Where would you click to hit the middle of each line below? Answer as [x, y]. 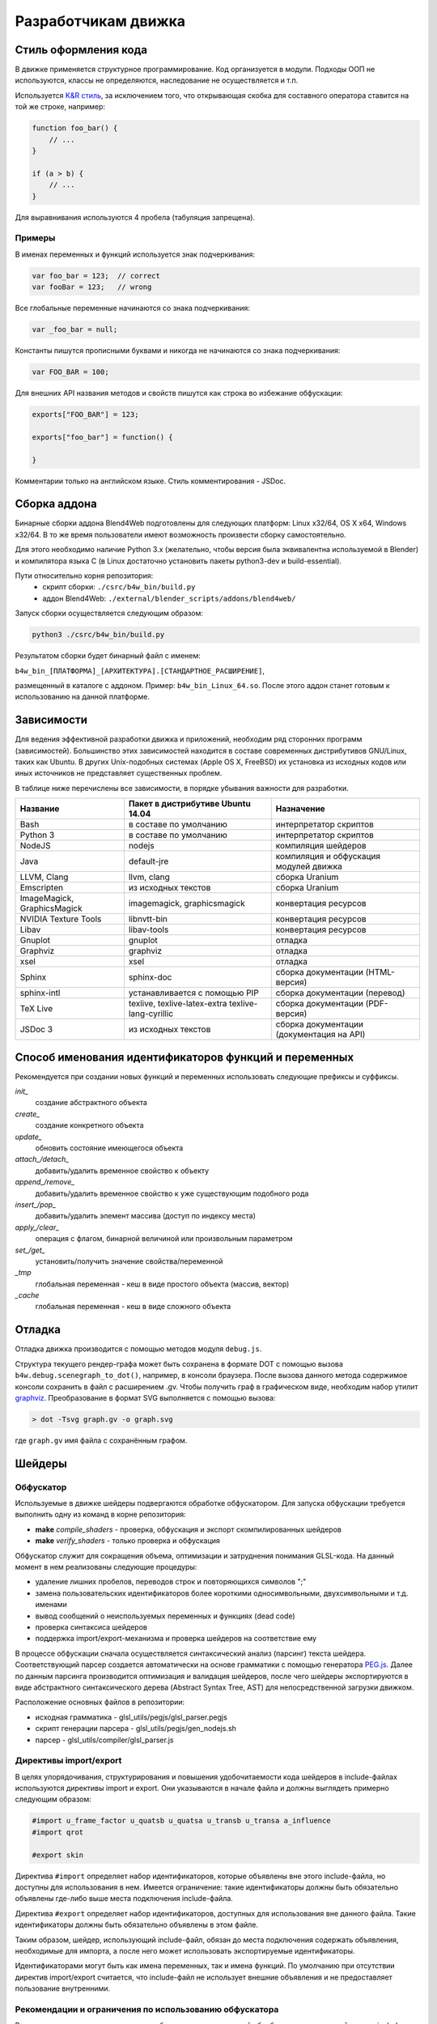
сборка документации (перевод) [340, 993]
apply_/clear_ [37, 1227]
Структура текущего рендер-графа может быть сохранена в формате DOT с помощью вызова [179, 1363]
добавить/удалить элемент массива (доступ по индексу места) [146, 1216]
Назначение [300, 809]
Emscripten [42, 888]
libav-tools [148, 929]
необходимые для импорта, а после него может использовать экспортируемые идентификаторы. [185, 1950]
